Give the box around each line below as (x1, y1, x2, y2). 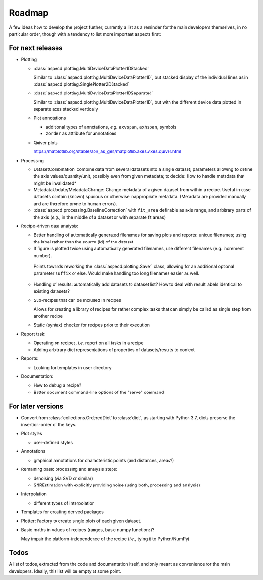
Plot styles (21, 430, 42, 436)
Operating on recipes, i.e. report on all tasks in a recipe (33, 340, 144, 346)
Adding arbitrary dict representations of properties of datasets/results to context (33, 346, 195, 353)
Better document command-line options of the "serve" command (33, 389, 164, 395)
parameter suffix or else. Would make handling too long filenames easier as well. (33, 270, 200, 276)
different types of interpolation (33, 500, 95, 506)
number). (33, 252, 52, 258)
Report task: (21, 331, 46, 337)
